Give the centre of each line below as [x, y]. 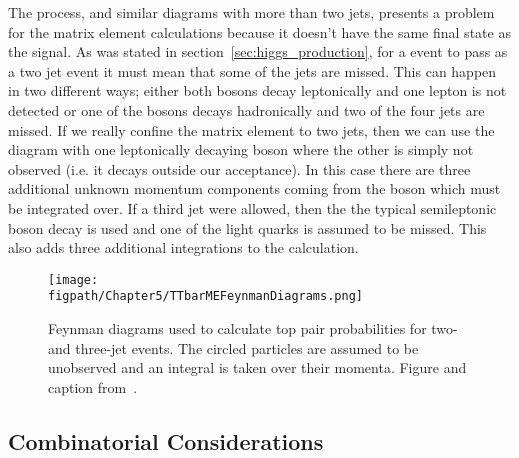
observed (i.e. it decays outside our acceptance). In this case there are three [239, 168]
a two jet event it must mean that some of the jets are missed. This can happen [252, 70]
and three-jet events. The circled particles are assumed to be [233, 347]
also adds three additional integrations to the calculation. [183, 247]
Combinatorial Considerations [166, 440]
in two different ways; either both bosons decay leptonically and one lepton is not [257, 90]
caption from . [93, 386]
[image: [73, 279]
